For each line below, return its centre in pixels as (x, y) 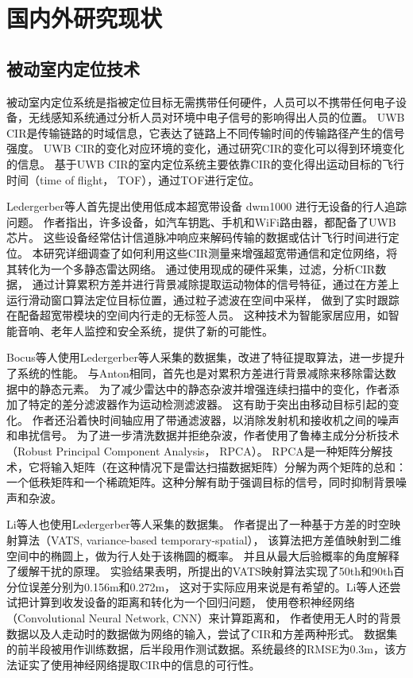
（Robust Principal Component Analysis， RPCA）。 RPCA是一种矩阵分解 (194, 451)
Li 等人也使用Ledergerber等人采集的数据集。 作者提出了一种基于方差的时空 (198, 524)
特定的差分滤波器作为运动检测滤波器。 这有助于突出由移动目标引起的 (208, 404)
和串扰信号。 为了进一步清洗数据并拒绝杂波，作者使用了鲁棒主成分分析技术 (203, 435)
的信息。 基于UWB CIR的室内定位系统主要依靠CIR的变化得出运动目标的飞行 (206, 163)
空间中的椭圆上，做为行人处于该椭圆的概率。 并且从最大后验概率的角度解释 (203, 555)
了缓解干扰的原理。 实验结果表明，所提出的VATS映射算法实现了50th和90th (200, 571)
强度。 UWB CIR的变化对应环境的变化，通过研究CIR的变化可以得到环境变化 (206, 148)
